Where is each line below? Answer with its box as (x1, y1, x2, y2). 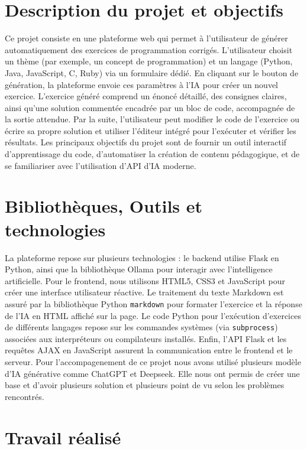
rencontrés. (5, 390, 44, 402)
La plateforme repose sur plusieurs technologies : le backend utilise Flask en (5, 251, 279, 263)
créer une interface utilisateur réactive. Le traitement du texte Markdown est (5, 286, 284, 298)
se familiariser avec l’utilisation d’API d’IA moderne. (5, 159, 196, 171)
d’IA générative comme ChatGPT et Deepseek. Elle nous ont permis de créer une (5, 367, 300, 379)
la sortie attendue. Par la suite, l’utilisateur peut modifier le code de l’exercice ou (5, 113, 300, 125)
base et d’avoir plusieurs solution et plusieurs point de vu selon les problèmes (5, 379, 285, 391)
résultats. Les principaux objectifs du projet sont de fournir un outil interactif (5, 136, 287, 148)
